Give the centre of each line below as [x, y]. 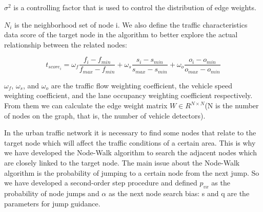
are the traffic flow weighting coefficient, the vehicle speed [141, 85]
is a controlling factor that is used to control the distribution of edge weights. [135, 7]
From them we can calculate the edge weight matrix [86, 105]
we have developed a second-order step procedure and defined [101, 183]
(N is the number [232, 105]
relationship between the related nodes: [66, 44]
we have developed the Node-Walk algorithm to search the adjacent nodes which [130, 152]
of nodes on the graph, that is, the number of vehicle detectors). [105, 115]
